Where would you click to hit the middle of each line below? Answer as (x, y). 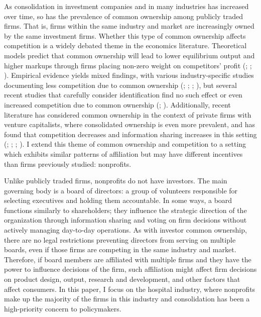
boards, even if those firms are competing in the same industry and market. (120, 249)
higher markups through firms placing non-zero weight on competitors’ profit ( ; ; (128, 65)
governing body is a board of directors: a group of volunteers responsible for (121, 190)
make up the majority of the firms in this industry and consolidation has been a (127, 299)
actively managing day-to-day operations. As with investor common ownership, (125, 230)
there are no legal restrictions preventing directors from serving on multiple (120, 239)
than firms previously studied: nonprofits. (68, 164)
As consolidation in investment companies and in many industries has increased (126, 6)
